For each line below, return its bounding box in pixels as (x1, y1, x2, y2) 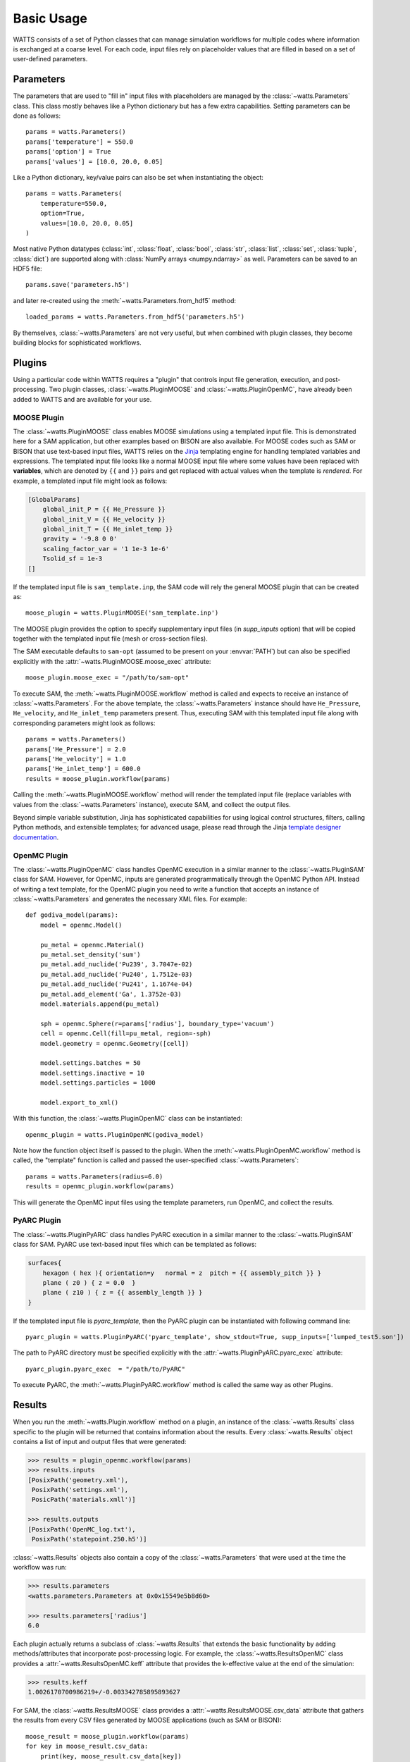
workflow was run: (13, 1563, 67, 1572)
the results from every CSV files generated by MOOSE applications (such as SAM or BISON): (13, 1716, 282, 1725)
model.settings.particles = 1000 (39, 1079, 156, 1087)
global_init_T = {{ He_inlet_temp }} (42, 525, 173, 533)
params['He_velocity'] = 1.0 (25, 755, 126, 763)
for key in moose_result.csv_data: (25, 1742, 149, 1751)
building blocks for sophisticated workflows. (13, 338, 142, 347)
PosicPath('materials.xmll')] (32, 1496, 137, 1504)
